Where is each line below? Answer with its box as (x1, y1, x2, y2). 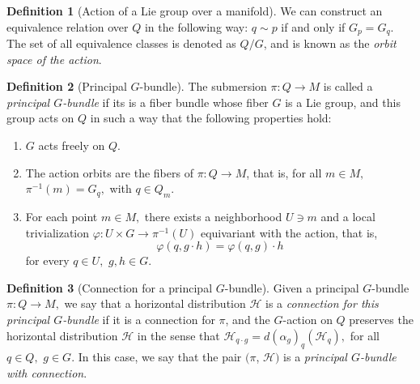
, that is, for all (246, 164, 322, 181)
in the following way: (144, 18, 248, 35)
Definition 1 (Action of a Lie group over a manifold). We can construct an (6, 2, 383, 19)
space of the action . (6, 50, 102, 67)
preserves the (349, 310, 414, 327)
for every (25, 252, 70, 269)
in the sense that (137, 326, 220, 343)
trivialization (25, 224, 90, 241)
